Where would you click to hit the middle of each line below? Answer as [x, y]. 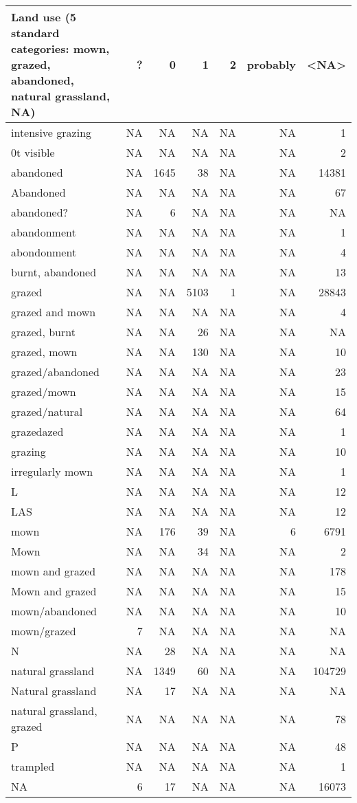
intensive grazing [51, 132]
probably [272, 64]
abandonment [44, 232]
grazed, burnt [43, 332]
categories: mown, [60, 48]
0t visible [33, 152]
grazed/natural [47, 411]
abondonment [44, 252]
